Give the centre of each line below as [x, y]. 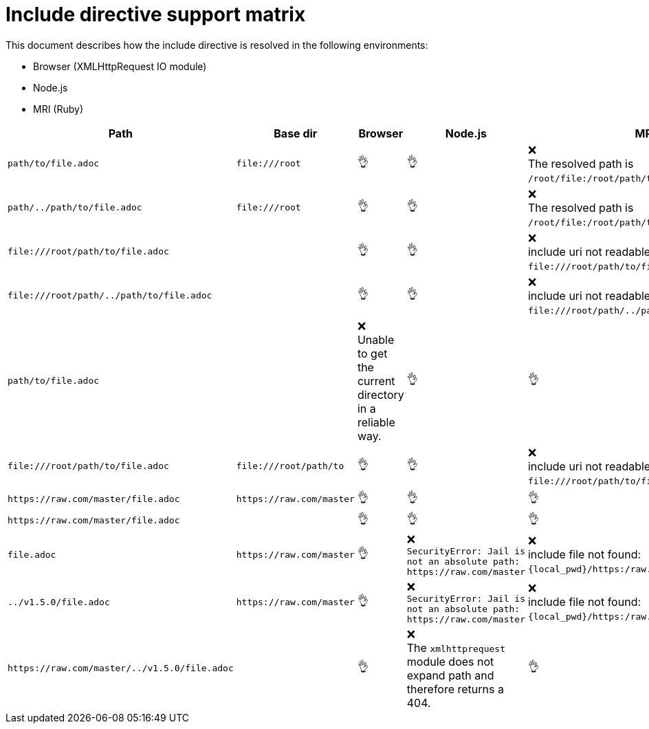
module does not [450, 661]
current [376, 381]
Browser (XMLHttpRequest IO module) [120, 66]
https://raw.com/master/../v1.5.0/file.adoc [121, 668]
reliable [376, 422]
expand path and [450, 675]
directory [381, 394]
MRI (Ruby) [58, 109]
